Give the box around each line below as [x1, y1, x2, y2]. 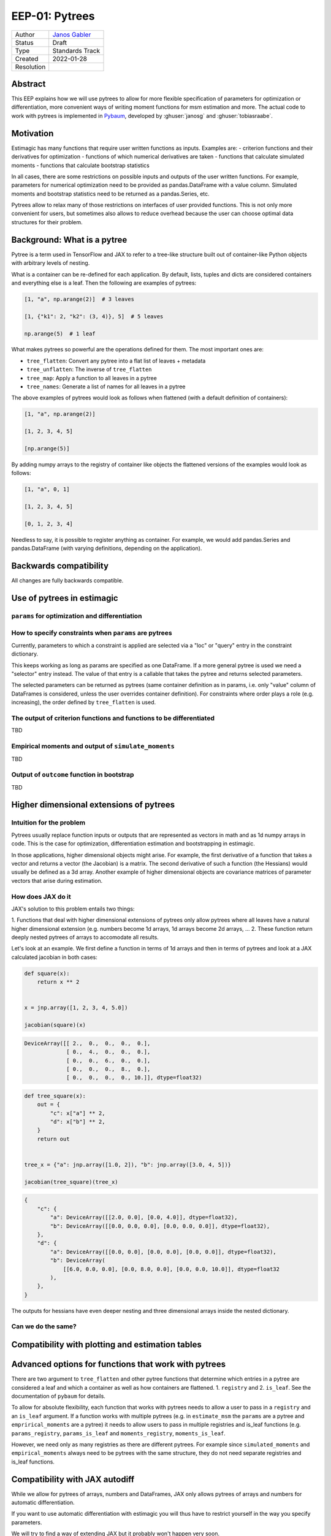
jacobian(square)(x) [24, 1022, 86, 1029]
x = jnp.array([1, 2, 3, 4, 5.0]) [24, 1005, 128, 1011]
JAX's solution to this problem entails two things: [11, 905, 135, 912]
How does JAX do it [11, 892, 71, 901]
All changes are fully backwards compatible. [11, 577, 124, 584]
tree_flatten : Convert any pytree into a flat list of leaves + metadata [26, 357, 206, 364]
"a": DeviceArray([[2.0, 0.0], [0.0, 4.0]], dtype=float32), [50, 1214, 238, 1221]
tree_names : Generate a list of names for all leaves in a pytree [26, 383, 186, 390]
